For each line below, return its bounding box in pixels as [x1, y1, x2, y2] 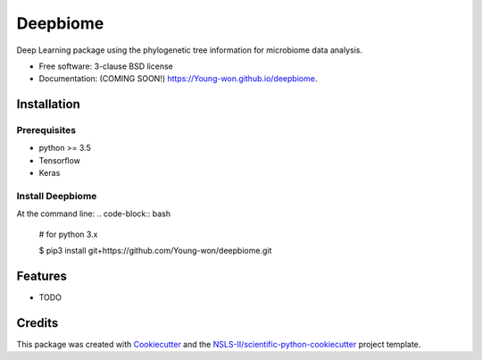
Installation [16, 96, 80, 112]
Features [16, 269, 67, 283]
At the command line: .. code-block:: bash [16, 208, 171, 219]
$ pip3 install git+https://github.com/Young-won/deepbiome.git [38, 246, 272, 256]
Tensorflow [38, 155, 80, 165]
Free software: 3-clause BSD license [38, 61, 173, 71]
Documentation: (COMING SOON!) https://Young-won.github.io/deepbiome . [38, 73, 318, 84]
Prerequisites [16, 124, 76, 137]
